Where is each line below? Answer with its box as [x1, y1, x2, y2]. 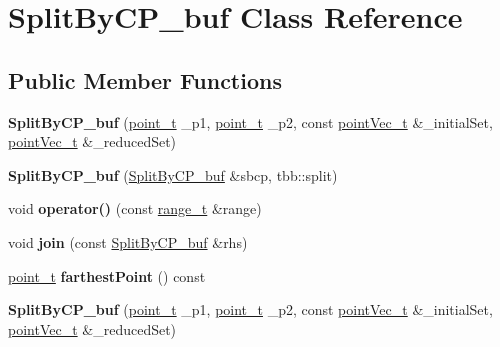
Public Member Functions [8, 64, 282, 95]
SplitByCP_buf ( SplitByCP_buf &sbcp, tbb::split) [8, 164, 338, 185]
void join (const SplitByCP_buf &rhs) [8, 231, 248, 252]
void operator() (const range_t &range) [8, 198, 262, 219]
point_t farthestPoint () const [8, 265, 206, 286]
